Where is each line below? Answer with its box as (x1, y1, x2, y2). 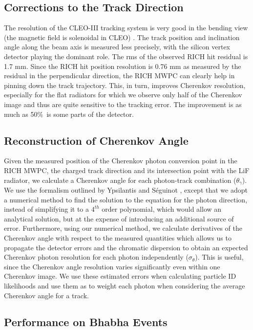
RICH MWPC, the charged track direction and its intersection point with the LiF (4, 165, 250, 175)
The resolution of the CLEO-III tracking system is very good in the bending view (4, 22, 248, 33)
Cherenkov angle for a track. (4, 290, 89, 300)
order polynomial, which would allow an (102, 204, 222, 214)
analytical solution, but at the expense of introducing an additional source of (4, 213, 234, 223)
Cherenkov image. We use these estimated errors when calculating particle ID (4, 271, 236, 281)
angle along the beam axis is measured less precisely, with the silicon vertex (4, 42, 230, 52)
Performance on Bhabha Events (4, 314, 168, 329)
